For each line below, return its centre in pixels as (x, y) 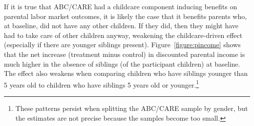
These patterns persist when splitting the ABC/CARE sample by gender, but (132, 108)
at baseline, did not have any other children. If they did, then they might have (121, 26)
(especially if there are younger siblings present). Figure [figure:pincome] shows (122, 45)
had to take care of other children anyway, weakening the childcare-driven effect (123, 35)
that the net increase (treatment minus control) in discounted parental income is (125, 54)
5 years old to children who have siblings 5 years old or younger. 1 (102, 84)
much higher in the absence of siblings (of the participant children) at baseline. (122, 63)
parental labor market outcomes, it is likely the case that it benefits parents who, (126, 16)
